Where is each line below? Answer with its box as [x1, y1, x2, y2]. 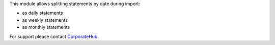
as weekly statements [22, 17, 68, 23]
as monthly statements [22, 24, 70, 30]
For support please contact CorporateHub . [9, 33, 99, 39]
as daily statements [22, 10, 63, 16]
